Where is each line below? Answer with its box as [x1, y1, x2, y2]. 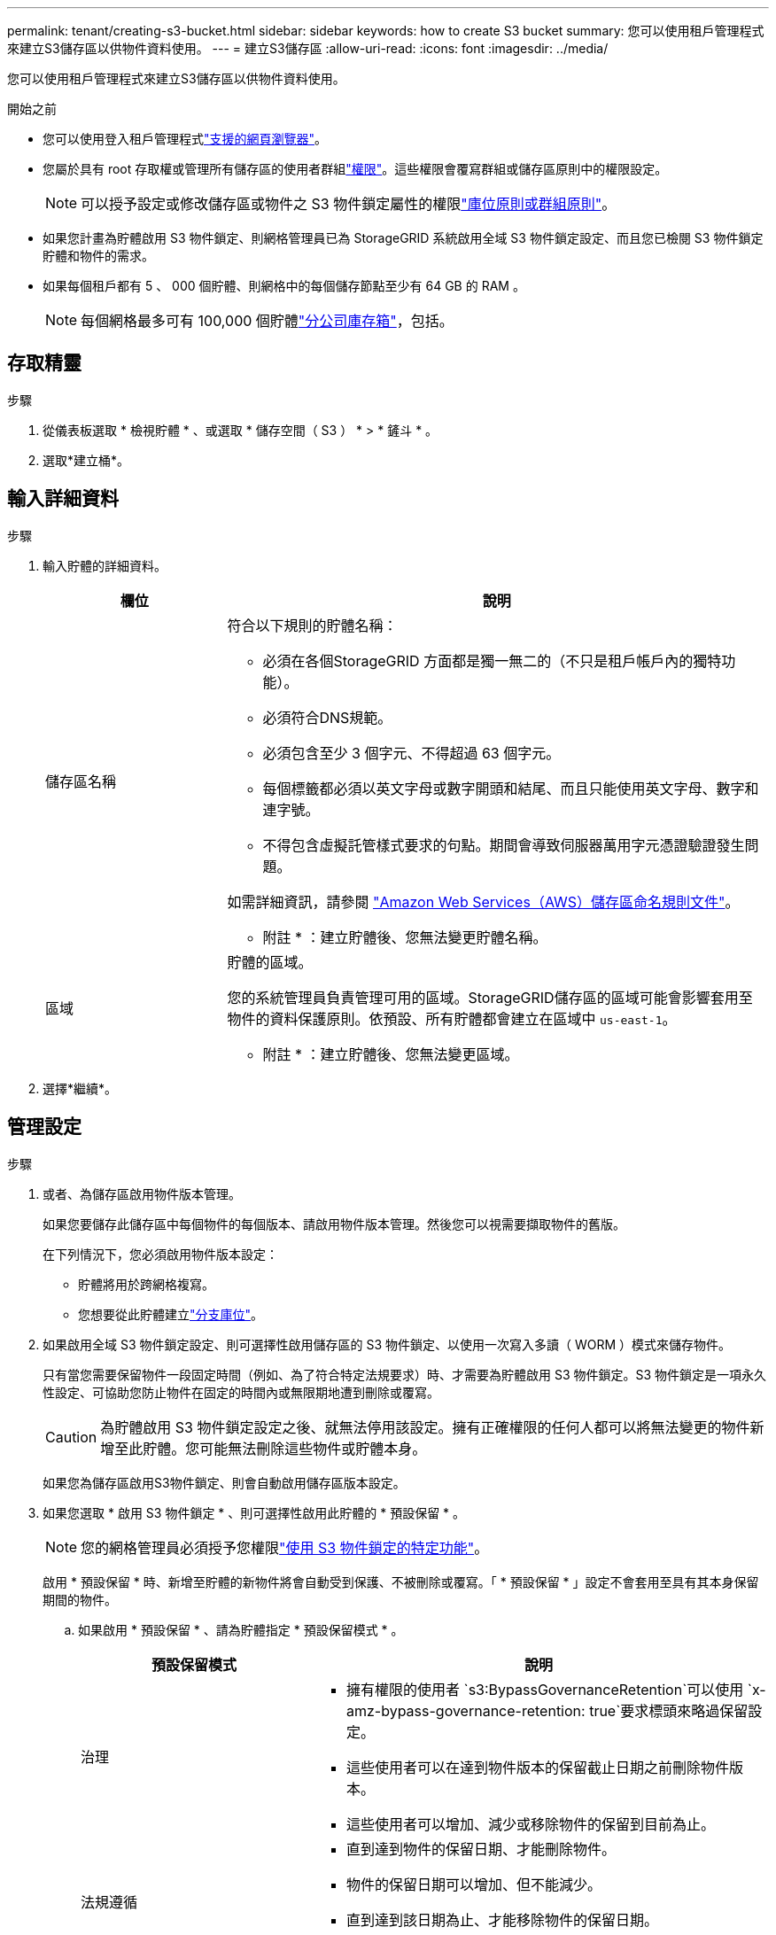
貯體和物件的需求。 [43, 248, 154, 263]
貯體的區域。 [227, 952, 313, 971]
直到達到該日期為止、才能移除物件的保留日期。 [345, 1910, 658, 1929]
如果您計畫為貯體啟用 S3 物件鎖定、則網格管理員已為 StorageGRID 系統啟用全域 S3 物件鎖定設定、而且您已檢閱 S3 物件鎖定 [43, 230, 764, 245]
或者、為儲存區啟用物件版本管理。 [43, 1185, 241, 1201]
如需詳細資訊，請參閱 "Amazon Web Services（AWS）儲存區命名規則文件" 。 [227, 892, 740, 911]
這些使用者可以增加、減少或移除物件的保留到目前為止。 [345, 1815, 715, 1833]
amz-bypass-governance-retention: [345, 1701, 586, 1720]
